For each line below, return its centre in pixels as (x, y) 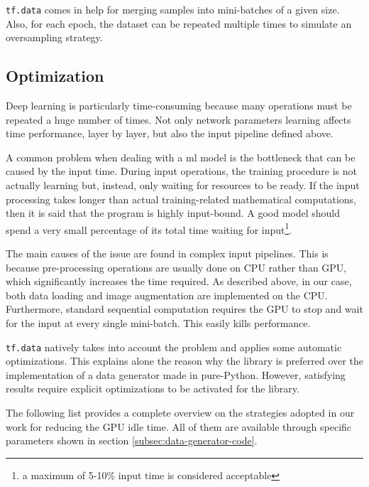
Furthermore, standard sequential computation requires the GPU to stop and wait (184, 309)
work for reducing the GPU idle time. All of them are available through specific (179, 426)
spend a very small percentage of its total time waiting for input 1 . (149, 228)
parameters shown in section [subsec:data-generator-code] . (132, 440)
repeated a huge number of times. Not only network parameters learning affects (178, 119)
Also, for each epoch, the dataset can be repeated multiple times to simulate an (179, 23)
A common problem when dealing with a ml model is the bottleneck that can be (181, 157)
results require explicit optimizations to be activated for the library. (153, 389)
